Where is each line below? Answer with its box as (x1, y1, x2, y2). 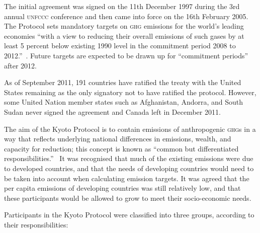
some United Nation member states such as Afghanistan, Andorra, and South (4, 97, 243, 107)
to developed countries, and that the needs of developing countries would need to (4, 163, 254, 173)
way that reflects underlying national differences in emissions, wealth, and (4, 133, 231, 144)
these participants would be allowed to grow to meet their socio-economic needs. (4, 192, 251, 203)
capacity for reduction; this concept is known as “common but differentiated (4, 143, 239, 153)
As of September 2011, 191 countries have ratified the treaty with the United (4, 77, 241, 88)
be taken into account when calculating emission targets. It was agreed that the (4, 173, 249, 183)
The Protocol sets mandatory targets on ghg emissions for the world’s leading (4, 21, 244, 31)
